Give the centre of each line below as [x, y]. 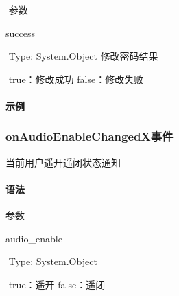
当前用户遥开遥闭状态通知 [63, 162]
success [20, 33]
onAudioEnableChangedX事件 [89, 136]
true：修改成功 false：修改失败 [76, 79]
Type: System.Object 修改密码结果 [83, 56]
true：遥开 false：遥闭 [57, 284]
